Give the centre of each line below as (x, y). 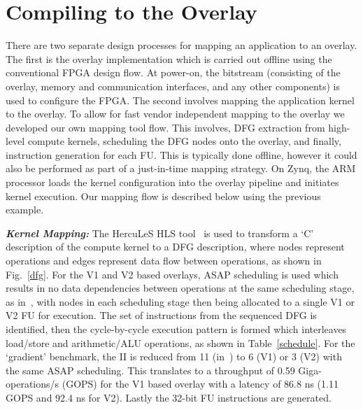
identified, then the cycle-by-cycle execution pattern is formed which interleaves (176, 329)
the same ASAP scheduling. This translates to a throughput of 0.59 (150, 370)
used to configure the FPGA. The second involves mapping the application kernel (180, 100)
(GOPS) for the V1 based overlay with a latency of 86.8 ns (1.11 (200, 384)
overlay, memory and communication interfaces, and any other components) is (173, 86)
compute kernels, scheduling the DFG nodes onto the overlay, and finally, (184, 141)
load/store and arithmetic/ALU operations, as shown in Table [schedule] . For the (180, 342)
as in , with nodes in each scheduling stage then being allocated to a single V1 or (180, 301)
